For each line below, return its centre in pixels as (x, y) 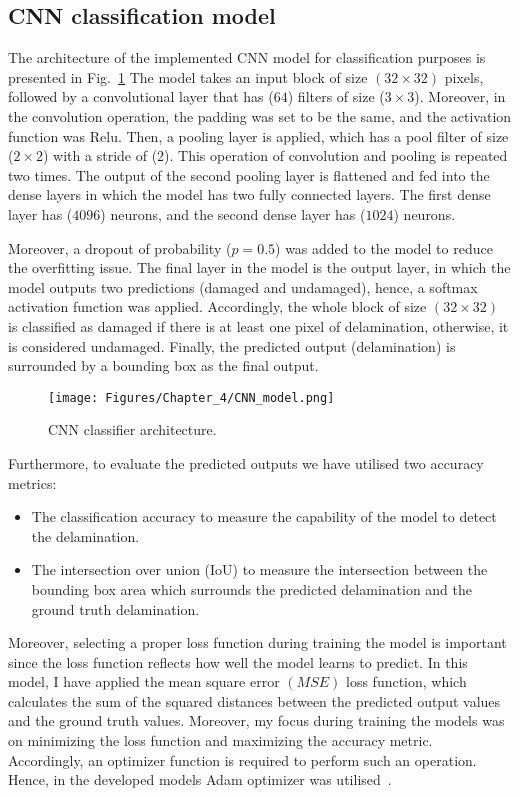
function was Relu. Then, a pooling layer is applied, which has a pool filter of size (258, 135)
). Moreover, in (460, 96)
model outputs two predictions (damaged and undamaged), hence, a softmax (243, 286)
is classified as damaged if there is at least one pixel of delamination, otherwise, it (258, 325)
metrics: (32, 482)
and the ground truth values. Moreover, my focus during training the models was (256, 720)
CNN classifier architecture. (132, 429)
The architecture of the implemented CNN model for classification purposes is (247, 57)
